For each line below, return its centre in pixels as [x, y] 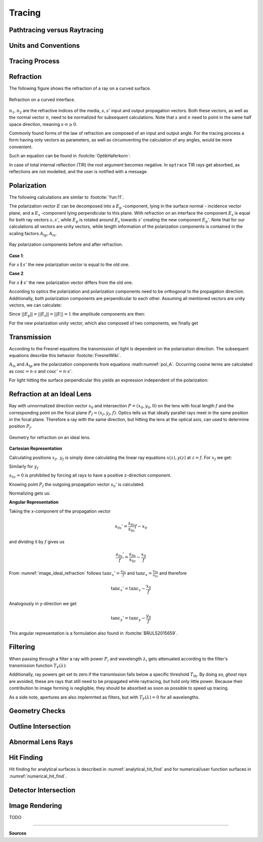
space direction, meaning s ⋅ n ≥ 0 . [43, 124]
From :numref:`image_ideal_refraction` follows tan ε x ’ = [65, 573]
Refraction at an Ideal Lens [50, 394]
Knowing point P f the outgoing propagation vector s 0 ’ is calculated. [77, 485]
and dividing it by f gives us [37, 542]
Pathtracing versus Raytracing [56, 30]
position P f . [21, 427]
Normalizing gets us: [30, 493]
